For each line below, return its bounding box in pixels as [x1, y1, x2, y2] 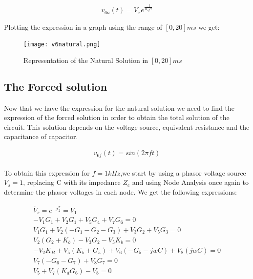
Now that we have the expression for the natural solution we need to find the [4, 102, 235, 113]
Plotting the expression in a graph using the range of [4, 22, 163, 32]
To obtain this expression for [4, 167, 90, 178]
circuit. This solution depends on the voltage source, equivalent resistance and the [4, 121, 250, 132]
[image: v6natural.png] [23, 41, 101, 48]
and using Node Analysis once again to [132, 177, 249, 187]
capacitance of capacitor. [4, 131, 78, 141]
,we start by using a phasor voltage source [120, 167, 246, 178]
